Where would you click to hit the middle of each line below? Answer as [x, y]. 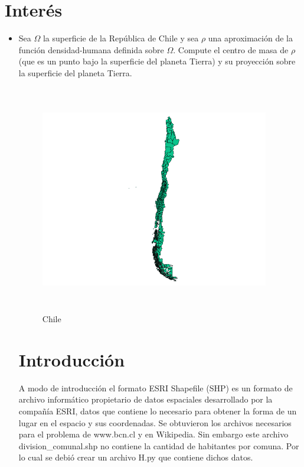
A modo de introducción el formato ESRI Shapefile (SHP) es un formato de [156, 387]
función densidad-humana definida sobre [91, 49]
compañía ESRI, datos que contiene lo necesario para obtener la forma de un [158, 411]
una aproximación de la [250, 38]
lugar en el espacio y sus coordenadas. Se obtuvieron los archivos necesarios [155, 422]
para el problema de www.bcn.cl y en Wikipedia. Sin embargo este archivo [153, 434]
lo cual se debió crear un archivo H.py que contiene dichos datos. [136, 457]
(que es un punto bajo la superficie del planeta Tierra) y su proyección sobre [157, 61]
